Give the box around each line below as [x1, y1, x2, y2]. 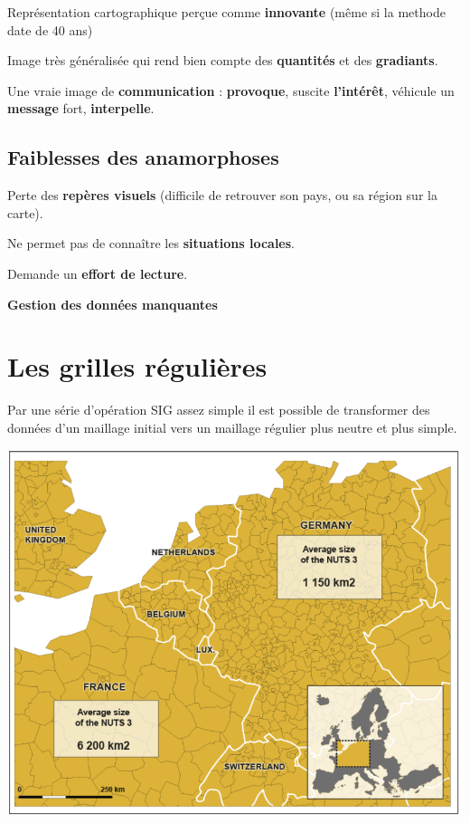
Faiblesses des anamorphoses [7, 143, 279, 171]
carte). [7, 203, 43, 222]
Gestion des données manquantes [7, 294, 218, 313]
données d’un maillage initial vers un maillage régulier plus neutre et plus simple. [7, 417, 457, 436]
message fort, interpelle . [7, 99, 155, 118]
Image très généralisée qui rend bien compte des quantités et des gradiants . [7, 51, 438, 70]
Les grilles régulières [7, 348, 268, 385]
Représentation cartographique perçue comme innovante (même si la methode [7, 3, 446, 21]
